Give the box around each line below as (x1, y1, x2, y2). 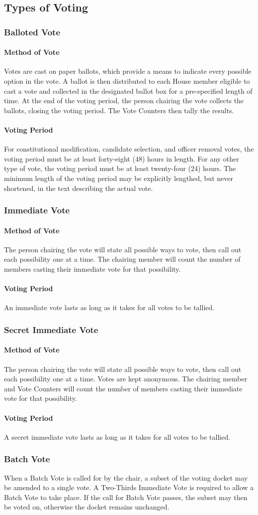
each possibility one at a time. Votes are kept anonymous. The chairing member (4, 373, 248, 384)
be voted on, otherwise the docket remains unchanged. (4, 502, 170, 512)
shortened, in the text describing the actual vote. (4, 182, 153, 193)
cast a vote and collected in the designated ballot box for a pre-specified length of (4, 85, 253, 96)
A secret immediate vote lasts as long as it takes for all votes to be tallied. (4, 431, 231, 442)
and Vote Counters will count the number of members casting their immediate (4, 383, 243, 393)
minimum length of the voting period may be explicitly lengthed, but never (4, 172, 233, 183)
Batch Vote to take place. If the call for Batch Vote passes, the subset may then (4, 492, 248, 502)
